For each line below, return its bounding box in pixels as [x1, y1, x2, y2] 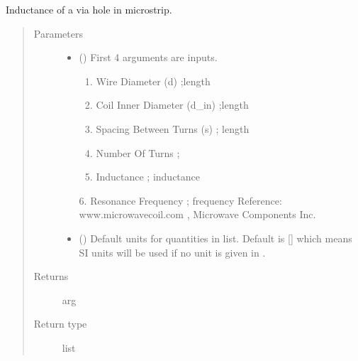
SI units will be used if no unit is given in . [79, 244, 266, 259]
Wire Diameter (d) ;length [96, 73, 211, 88]
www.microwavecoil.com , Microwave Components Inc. [79, 207, 316, 222]
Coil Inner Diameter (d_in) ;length [96, 97, 249, 112]
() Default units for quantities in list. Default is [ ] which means [79, 230, 352, 245]
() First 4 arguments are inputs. [79, 50, 218, 65]
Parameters [33, 26, 83, 41]
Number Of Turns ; [96, 145, 180, 160]
